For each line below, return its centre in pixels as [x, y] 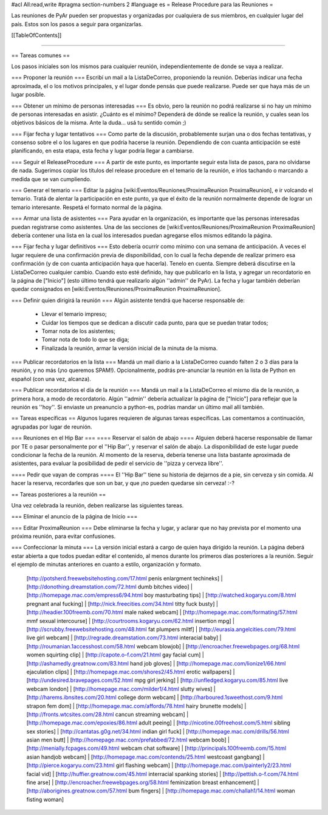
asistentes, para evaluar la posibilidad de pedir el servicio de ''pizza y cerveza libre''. [117, 463]
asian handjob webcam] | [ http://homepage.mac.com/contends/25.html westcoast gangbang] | [145, 757]
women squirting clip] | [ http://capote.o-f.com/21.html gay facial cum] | [115, 655]
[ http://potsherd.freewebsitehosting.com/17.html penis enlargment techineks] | [125, 578]
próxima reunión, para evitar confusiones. [63, 536]
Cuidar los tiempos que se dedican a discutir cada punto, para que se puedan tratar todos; [155, 323]
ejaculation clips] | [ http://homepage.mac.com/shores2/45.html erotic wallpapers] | [131, 672]
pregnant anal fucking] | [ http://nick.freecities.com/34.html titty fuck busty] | [122, 604]
